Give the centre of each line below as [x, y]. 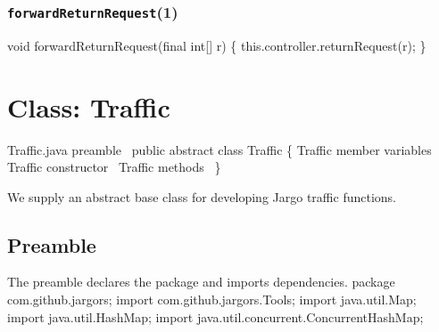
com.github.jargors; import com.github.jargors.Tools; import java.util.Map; [212, 300]
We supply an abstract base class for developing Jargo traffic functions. [202, 196]
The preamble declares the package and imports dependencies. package [201, 282]
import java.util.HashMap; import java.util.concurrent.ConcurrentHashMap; [215, 316]
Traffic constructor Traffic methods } [114, 167]
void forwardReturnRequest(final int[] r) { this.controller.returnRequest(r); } [217, 45]
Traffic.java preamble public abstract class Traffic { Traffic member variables [219, 149]
